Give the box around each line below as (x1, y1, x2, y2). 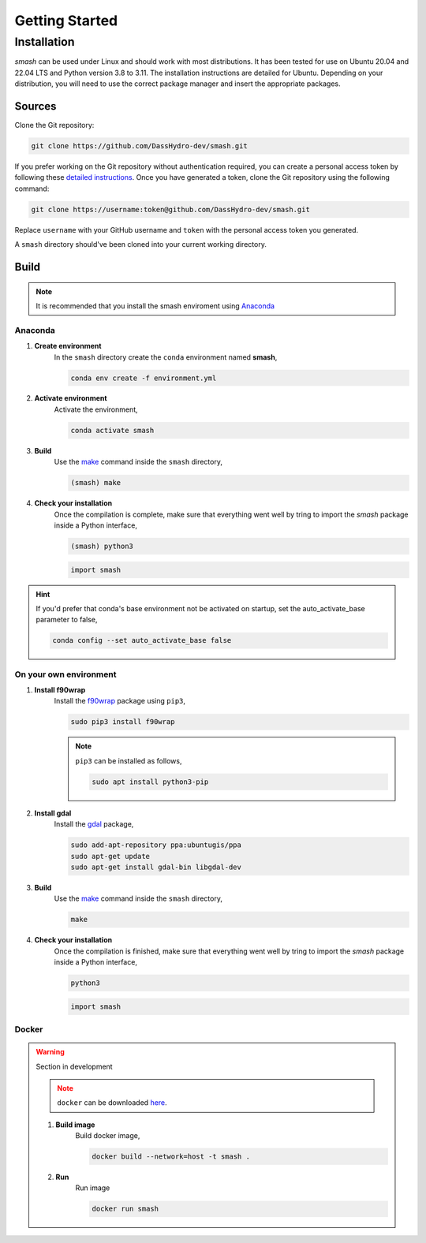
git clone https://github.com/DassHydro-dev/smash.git (31, 142, 248, 151)
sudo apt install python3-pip (92, 777, 209, 786)
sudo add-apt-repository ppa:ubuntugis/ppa (70, 841, 242, 849)
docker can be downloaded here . (57, 1098, 167, 1107)
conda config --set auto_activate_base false (52, 636, 232, 645)
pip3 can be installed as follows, (75, 756, 182, 765)
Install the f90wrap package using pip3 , (54, 696, 185, 706)
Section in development (35, 1062, 114, 1071)
